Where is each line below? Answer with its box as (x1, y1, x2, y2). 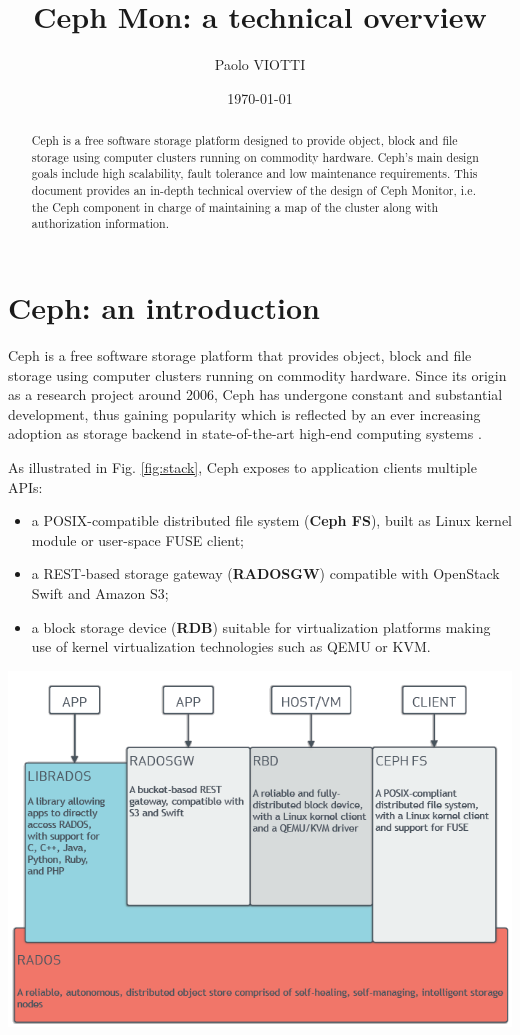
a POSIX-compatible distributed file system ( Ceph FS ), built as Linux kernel (31, 510, 513, 531)
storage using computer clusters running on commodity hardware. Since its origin (8, 364, 507, 385)
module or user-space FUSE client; (31, 529, 244, 550)
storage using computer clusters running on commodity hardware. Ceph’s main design (31, 148, 479, 165)
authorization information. (31, 215, 169, 232)
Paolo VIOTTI (214, 54, 306, 75)
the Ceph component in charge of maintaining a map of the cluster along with (31, 198, 439, 215)
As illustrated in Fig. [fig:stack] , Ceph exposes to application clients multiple (8, 456, 477, 477)
